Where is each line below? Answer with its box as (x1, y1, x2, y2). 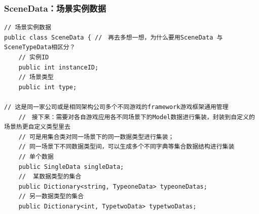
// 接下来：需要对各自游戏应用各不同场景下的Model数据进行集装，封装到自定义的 (18, 113, 255, 121)
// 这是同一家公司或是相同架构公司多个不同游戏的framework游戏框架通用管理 (4, 103, 229, 111)
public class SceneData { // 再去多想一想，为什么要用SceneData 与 (4, 33, 223, 41)
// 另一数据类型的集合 (18, 193, 84, 200)
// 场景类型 (18, 74, 54, 81)
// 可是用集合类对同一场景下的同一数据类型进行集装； (18, 133, 174, 140)
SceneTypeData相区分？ (4, 44, 76, 51)
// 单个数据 (18, 153, 54, 160)
